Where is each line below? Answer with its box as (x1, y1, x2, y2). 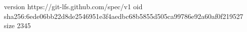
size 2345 (4, 20, 31, 31)
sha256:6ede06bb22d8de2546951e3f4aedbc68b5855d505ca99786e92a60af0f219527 (4, 11, 244, 21)
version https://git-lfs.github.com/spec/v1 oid (4, 1, 143, 11)
